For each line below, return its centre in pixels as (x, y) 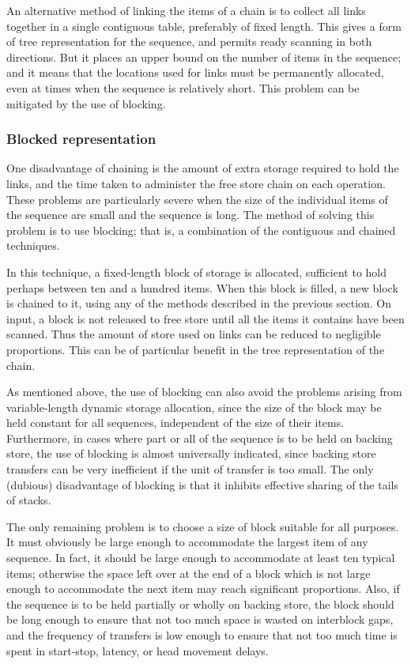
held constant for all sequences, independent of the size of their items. (175, 423)
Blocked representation (81, 139)
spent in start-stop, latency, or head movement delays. (138, 650)
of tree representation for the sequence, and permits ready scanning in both (189, 41)
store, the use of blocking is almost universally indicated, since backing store (191, 453)
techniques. (33, 245)
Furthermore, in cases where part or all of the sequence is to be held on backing (200, 438)
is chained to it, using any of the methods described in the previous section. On (199, 303)
